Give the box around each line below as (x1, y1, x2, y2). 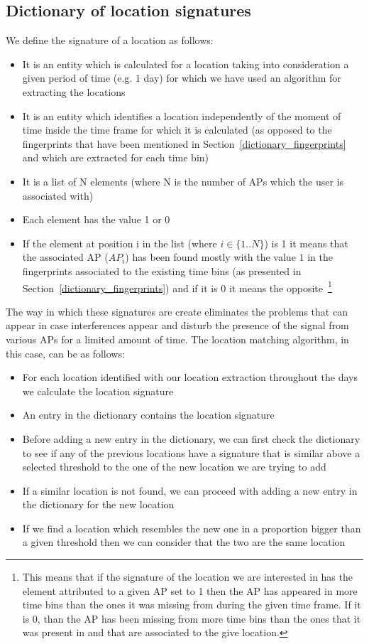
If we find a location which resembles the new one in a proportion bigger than (22, 520, 361, 535)
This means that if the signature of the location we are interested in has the (22, 569, 353, 584)
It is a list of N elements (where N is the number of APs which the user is (22, 173, 344, 188)
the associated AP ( (22, 249, 109, 264)
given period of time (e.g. (22, 70, 133, 85)
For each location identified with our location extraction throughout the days (22, 370, 358, 385)
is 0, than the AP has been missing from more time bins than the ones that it (22, 611, 361, 626)
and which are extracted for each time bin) (22, 150, 209, 165)
